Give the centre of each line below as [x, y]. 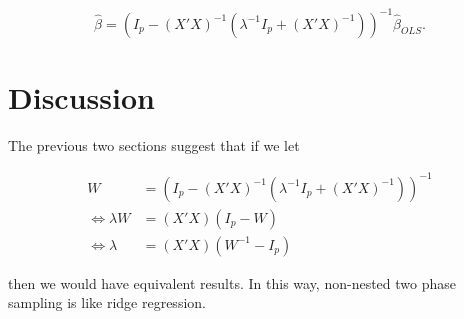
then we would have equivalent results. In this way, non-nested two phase [232, 282]
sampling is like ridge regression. [107, 302]
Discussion [81, 96]
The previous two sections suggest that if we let [154, 144]
